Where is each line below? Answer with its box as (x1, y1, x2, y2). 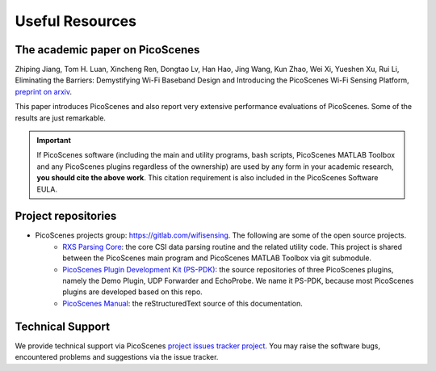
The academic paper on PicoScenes (15, 43, 200, 57)
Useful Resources (15, 12, 137, 30)
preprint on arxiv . (15, 86, 73, 96)
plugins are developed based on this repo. (62, 287, 203, 297)
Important (36, 136, 72, 145)
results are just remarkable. (15, 113, 107, 123)
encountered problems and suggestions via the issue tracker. (15, 352, 219, 362)
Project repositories (15, 209, 117, 223)
